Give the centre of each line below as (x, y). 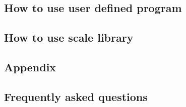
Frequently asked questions (76, 96)
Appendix (30, 67)
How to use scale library (69, 37)
